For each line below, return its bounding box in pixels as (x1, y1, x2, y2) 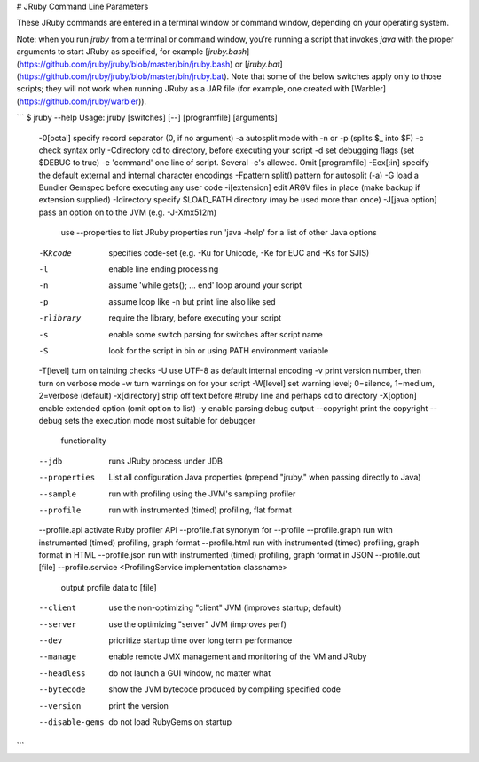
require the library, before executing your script (108, 313, 281, 323)
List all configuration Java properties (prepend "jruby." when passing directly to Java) (108, 472, 421, 483)
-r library (38, 314, 82, 323)
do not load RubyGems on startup (108, 716, 232, 727)
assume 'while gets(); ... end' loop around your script (108, 280, 302, 290)
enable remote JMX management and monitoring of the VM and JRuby (108, 651, 367, 662)
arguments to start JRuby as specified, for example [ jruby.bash (16, 46, 247, 57)
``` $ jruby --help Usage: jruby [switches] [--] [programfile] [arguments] (16, 112, 279, 123)
